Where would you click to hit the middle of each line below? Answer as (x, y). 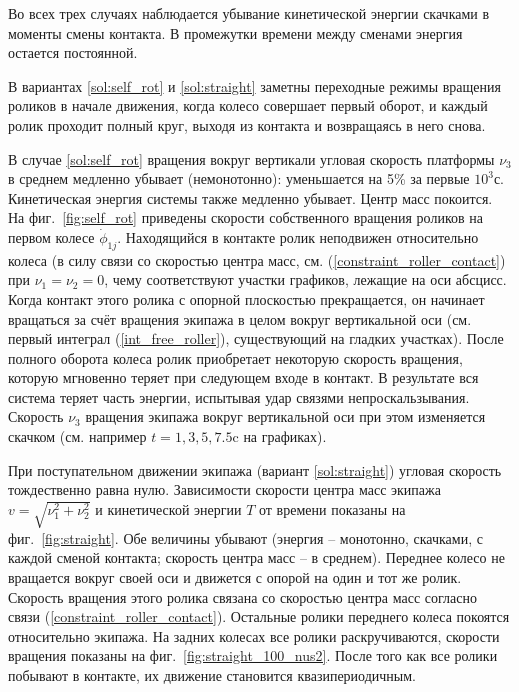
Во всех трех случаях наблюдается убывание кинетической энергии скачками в (249, 13)
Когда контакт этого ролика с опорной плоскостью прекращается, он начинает (246, 298)
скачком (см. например (77, 436)
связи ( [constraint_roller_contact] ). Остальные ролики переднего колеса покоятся (259, 616)
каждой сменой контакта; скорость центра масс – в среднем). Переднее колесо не (256, 557)
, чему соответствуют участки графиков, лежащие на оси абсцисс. (305, 279)
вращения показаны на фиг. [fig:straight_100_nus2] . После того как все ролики (253, 655)
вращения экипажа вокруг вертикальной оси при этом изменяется (285, 416)
